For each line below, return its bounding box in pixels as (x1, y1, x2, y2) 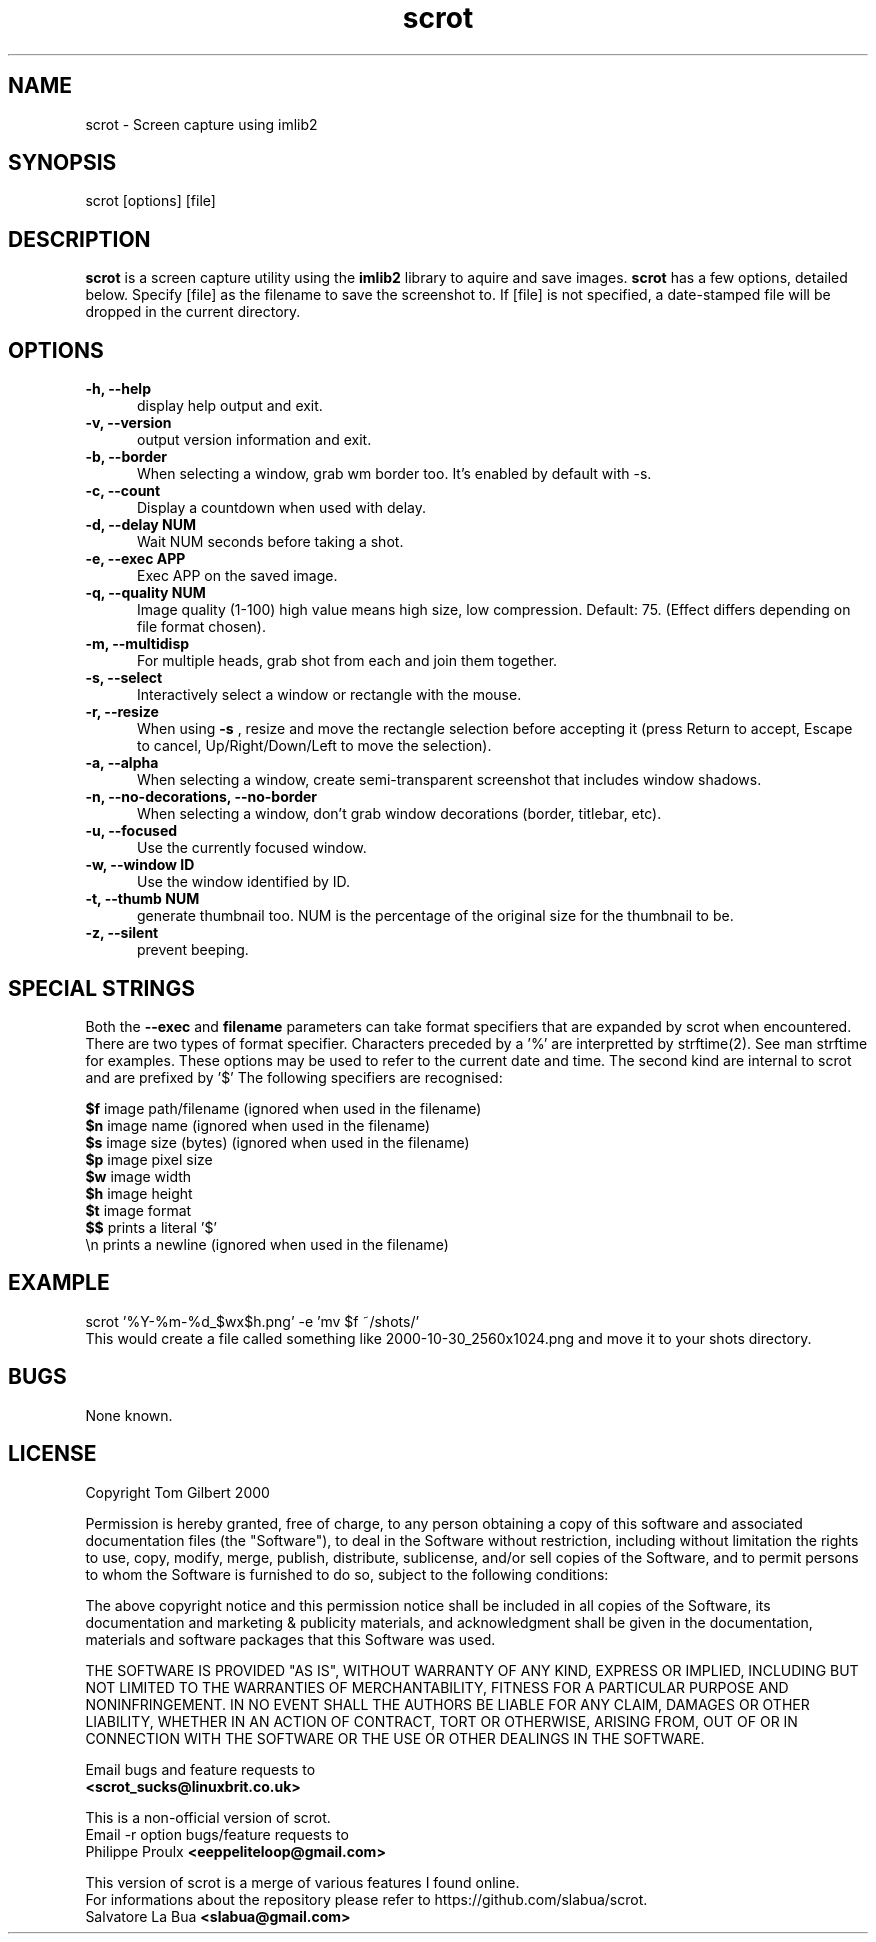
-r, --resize (85, 703, 159, 721)
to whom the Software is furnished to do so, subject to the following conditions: (85, 1565, 609, 1583)
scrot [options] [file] (85, 192, 216, 210)
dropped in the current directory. (85, 303, 301, 321)
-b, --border (85, 448, 168, 466)
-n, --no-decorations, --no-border (85, 788, 317, 806)
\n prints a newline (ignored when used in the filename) (85, 1235, 449, 1253)
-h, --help (85, 380, 151, 398)
